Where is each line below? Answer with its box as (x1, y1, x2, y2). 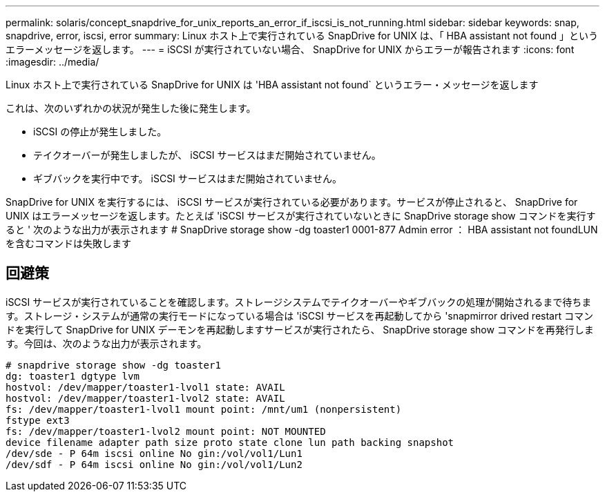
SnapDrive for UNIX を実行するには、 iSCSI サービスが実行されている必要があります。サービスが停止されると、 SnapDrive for (6, 196, 578, 208)
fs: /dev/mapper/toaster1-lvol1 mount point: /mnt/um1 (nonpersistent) (6, 403, 402, 415)
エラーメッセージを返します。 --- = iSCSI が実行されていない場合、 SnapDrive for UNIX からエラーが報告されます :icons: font (6, 43, 575, 55)
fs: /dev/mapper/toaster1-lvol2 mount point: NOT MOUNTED (6, 425, 326, 437)
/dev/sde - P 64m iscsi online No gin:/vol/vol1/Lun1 (6, 447, 302, 459)
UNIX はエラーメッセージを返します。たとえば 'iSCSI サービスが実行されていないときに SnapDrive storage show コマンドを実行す (6, 210, 596, 222)
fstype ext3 (6, 414, 70, 426)
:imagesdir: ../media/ (6, 56, 99, 68)
